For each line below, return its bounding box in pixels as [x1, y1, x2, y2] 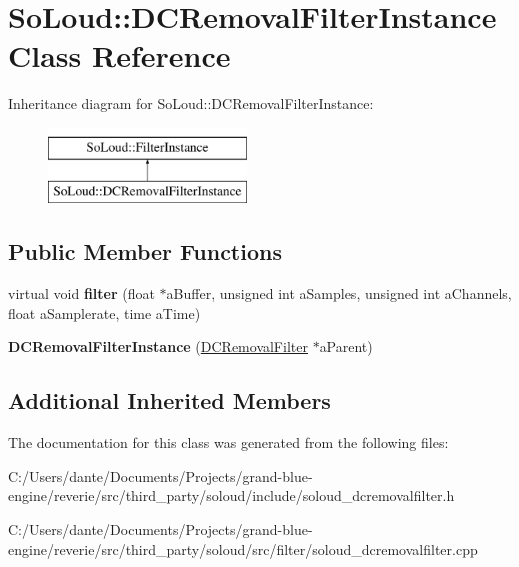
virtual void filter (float [8, 283, 155, 304]
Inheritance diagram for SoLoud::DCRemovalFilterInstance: [8, 93, 374, 114]
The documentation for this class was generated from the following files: [8, 432, 449, 453]
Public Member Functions [8, 236, 282, 267]
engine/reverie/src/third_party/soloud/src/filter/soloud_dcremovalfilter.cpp [8, 538, 478, 559]
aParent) [319, 336, 373, 357]
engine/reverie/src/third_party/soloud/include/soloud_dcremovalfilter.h [8, 485, 455, 506]
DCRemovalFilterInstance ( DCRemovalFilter [8, 336, 308, 357]
